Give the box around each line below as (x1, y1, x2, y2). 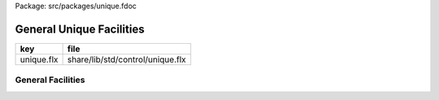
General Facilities (15, 74, 85, 85)
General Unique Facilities (15, 22, 146, 36)
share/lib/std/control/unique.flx (67, 54, 186, 65)
